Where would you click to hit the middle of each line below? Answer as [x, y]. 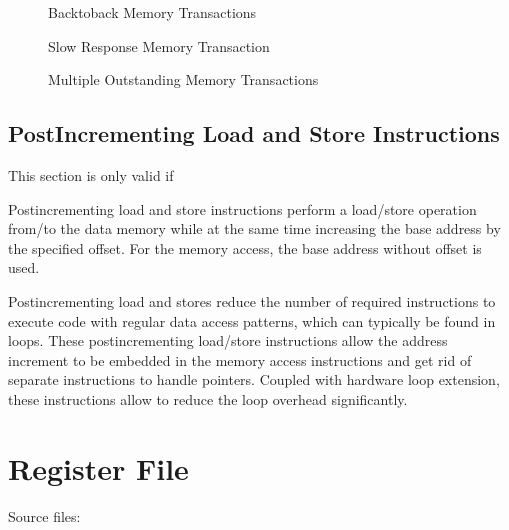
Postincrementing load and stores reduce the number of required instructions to [252, 300]
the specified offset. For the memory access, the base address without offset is [245, 247]
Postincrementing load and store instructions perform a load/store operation [242, 208]
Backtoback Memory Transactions [152, 12]
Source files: [44, 515]
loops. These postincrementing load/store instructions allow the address [228, 340]
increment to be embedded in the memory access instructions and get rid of [240, 359]
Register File [98, 467]
